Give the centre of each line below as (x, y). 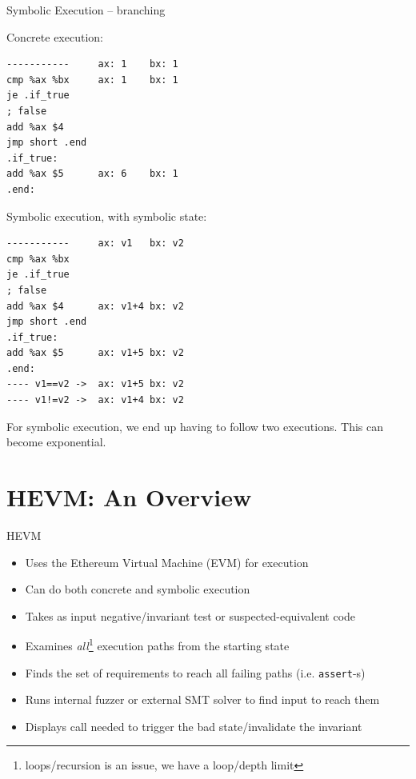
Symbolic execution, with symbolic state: (107, 216)
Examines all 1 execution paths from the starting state (157, 644)
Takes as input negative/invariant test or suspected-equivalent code (190, 615)
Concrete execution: (55, 36)
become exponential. (56, 442)
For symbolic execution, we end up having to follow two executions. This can (195, 426)
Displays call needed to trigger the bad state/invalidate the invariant (194, 726)
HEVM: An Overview (129, 497)
